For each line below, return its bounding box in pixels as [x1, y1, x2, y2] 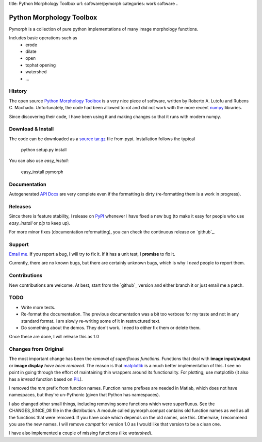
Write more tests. [21, 304, 56, 310]
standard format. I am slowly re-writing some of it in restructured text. [21, 318, 161, 324]
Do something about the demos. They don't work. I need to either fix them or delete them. [21, 325, 201, 330]
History [9, 88, 27, 95]
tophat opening [25, 62, 56, 68]
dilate [25, 49, 36, 54]
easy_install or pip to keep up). [9, 220, 70, 226]
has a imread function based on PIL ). [9, 376, 83, 382]
